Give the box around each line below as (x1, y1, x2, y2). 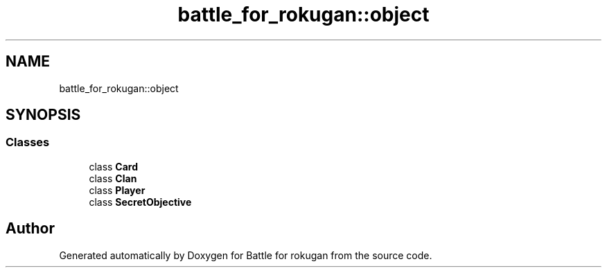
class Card (89, 160, 139, 173)
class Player (89, 184, 146, 196)
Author (6, 220, 55, 238)
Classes (6, 135, 50, 150)
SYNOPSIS (6, 106, 81, 124)
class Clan (89, 172, 137, 184)
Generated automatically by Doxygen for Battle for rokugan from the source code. (59, 249, 432, 261)
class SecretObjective (89, 195, 192, 208)
